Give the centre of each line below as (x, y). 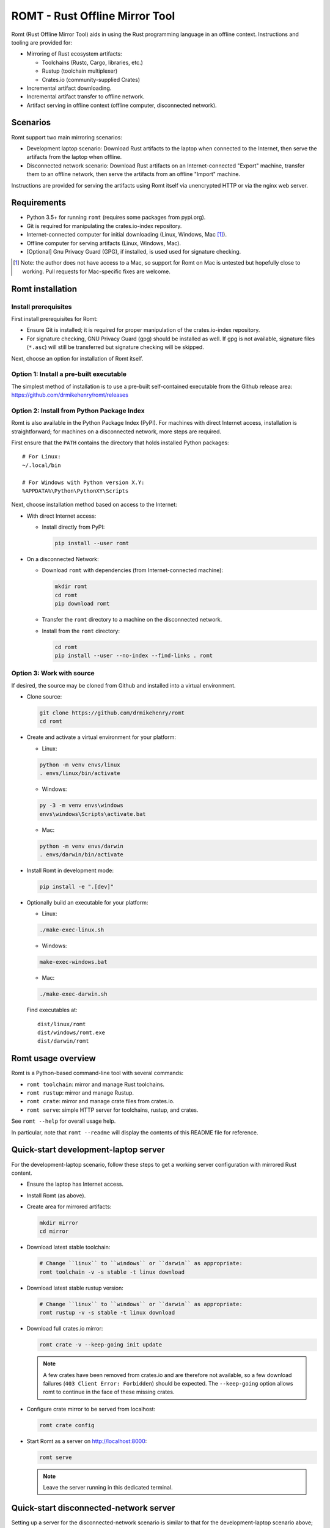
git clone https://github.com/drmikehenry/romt (112, 713)
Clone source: (44, 697)
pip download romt (82, 604)
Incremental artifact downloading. (69, 88)
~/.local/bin (42, 465)
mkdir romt (71, 586)
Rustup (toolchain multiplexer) (80, 71)
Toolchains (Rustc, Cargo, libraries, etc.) (93, 62)
